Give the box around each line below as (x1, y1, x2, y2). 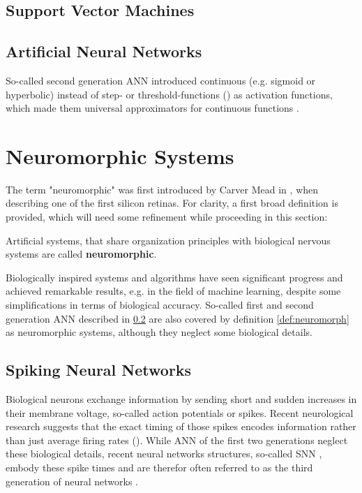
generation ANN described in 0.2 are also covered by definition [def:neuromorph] (6, 311, 349, 325)
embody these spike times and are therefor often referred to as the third (6, 460, 313, 474)
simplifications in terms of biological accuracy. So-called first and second (6, 297, 314, 312)
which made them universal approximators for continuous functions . (6, 101, 299, 115)
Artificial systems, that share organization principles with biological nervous (6, 233, 331, 247)
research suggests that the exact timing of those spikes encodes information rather (6, 419, 356, 434)
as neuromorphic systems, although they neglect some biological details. (6, 325, 312, 339)
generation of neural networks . (6, 473, 138, 488)
